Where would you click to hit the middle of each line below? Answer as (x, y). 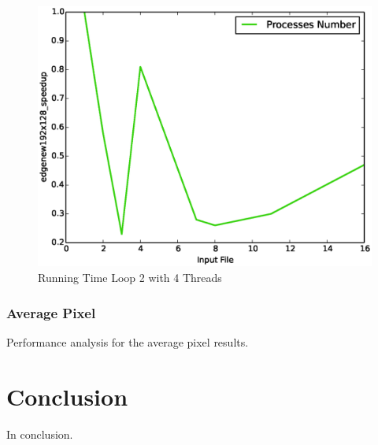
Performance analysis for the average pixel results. (128, 341)
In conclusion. (40, 434)
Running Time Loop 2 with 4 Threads (130, 278)
